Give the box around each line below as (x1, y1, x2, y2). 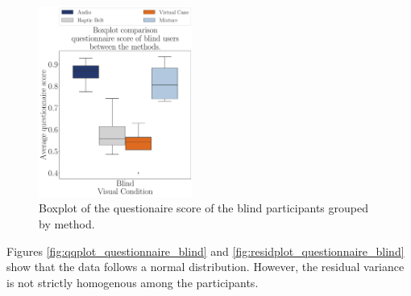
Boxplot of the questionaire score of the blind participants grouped (39, 199, 368, 216)
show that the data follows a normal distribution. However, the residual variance (6, 258, 405, 275)
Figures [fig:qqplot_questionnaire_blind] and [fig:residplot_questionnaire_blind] (6, 242, 405, 259)
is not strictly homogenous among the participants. (6, 273, 259, 290)
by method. (39, 216, 95, 232)
